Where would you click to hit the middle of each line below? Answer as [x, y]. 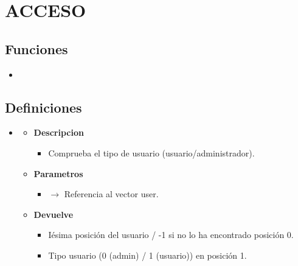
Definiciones [43, 107]
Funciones [36, 48]
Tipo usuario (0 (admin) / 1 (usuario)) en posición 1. [147, 255]
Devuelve [54, 214]
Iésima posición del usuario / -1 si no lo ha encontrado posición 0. [171, 235]
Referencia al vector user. [111, 194]
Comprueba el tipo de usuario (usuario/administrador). [151, 152]
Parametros [58, 173]
